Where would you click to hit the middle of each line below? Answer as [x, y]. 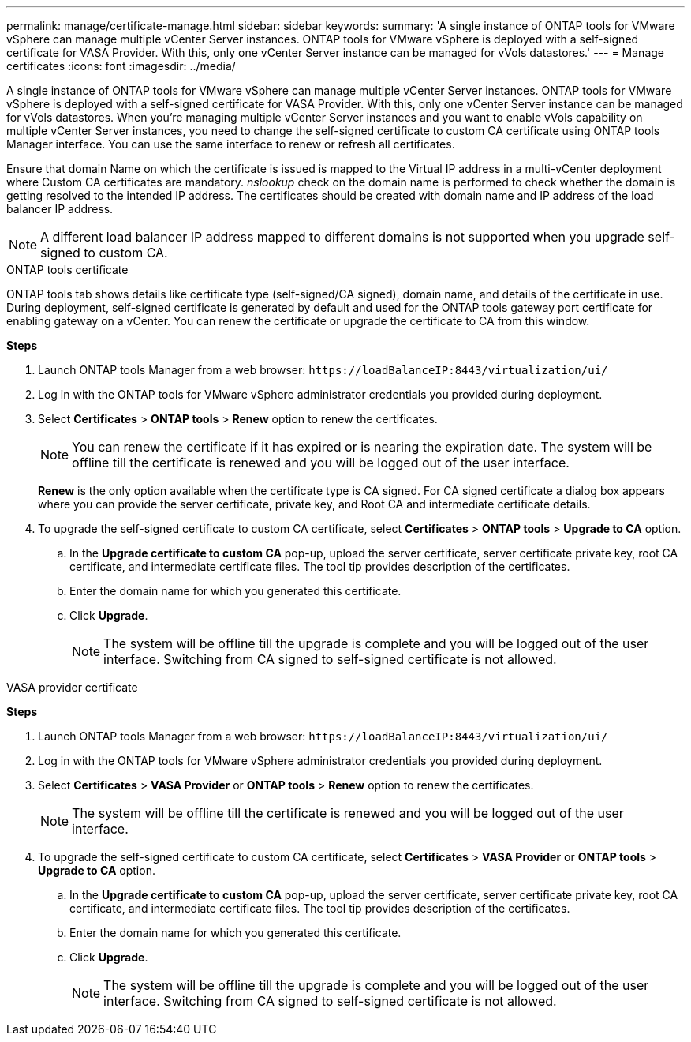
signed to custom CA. [104, 253]
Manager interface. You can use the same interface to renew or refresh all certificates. [231, 144]
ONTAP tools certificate [67, 270]
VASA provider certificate [72, 687]
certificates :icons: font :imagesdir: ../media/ [121, 66]
